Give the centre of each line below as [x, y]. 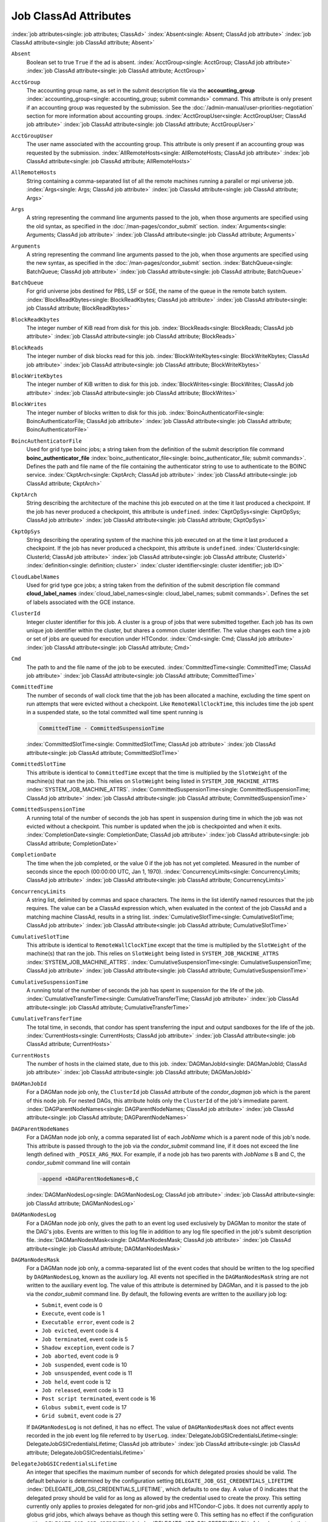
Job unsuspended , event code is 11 [87, 1373]
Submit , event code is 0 [72, 1305]
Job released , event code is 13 [83, 1390]
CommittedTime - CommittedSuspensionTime [102, 728]
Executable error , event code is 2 [88, 1322]
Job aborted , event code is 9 [80, 1356]
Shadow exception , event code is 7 [88, 1348]
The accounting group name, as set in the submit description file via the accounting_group [141, 90]
